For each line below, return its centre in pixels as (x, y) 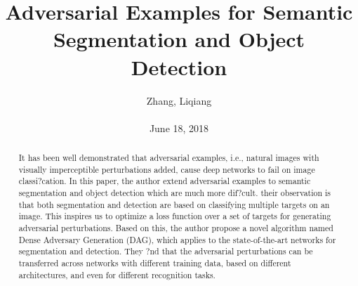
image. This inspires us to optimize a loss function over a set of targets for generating (175, 216)
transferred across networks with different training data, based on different (155, 262)
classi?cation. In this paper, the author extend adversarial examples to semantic (165, 181)
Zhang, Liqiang (179, 100)
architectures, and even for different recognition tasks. (117, 274)
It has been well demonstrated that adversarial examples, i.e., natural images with (169, 158)
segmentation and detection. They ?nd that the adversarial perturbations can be (166, 251)
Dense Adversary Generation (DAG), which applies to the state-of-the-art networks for (177, 239)
